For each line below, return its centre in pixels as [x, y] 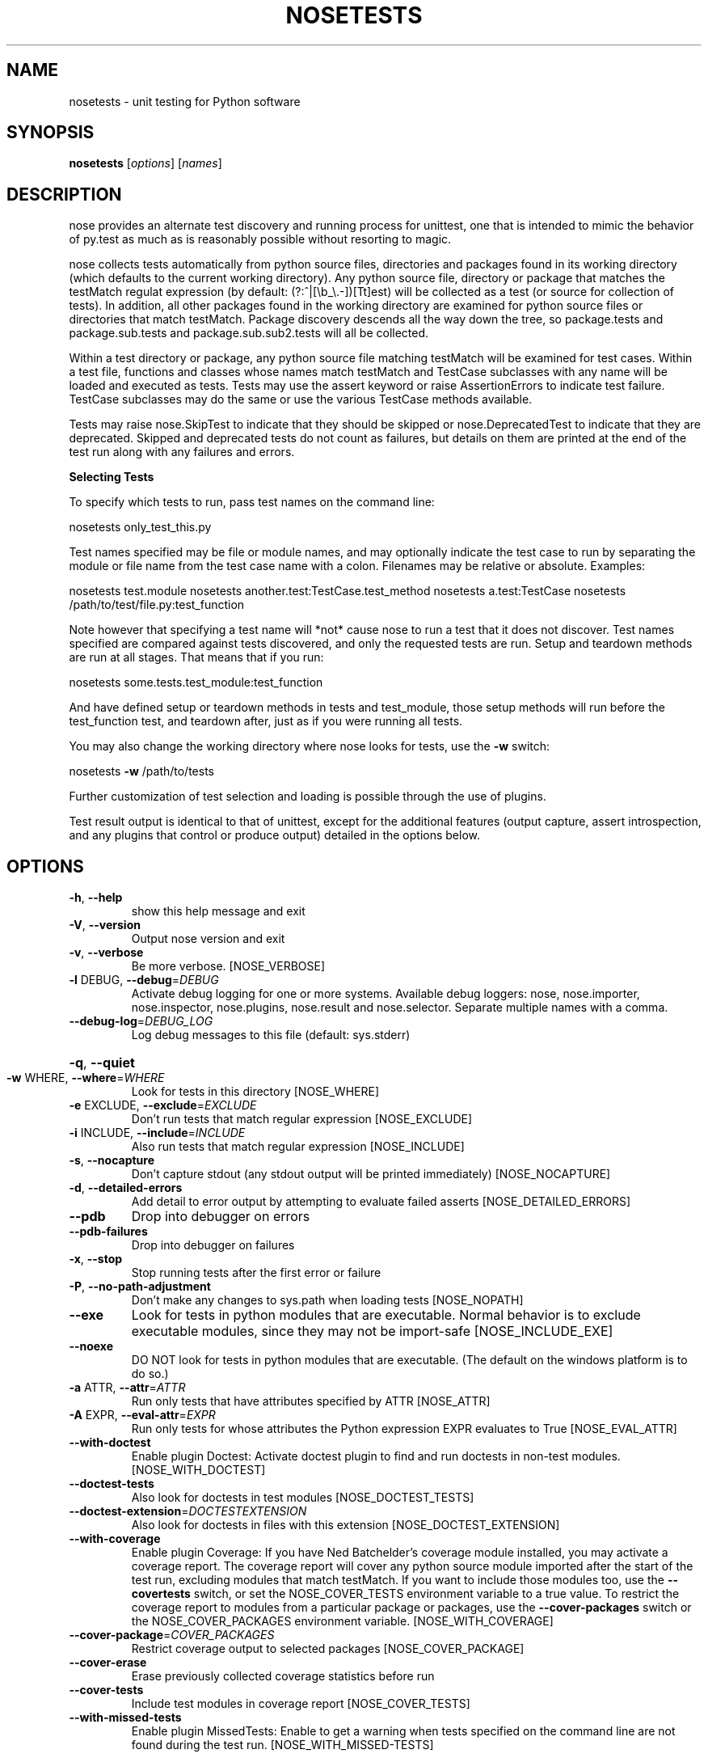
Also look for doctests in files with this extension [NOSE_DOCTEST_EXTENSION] [346, 1525]
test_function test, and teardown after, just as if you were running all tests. [266, 721]
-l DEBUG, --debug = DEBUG [144, 980]
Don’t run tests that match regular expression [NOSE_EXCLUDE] [302, 1119]
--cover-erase [108, 1663]
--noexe [91, 1346]
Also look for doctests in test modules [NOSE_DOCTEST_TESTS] [303, 1498]
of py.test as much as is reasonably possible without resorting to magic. [260, 239]
